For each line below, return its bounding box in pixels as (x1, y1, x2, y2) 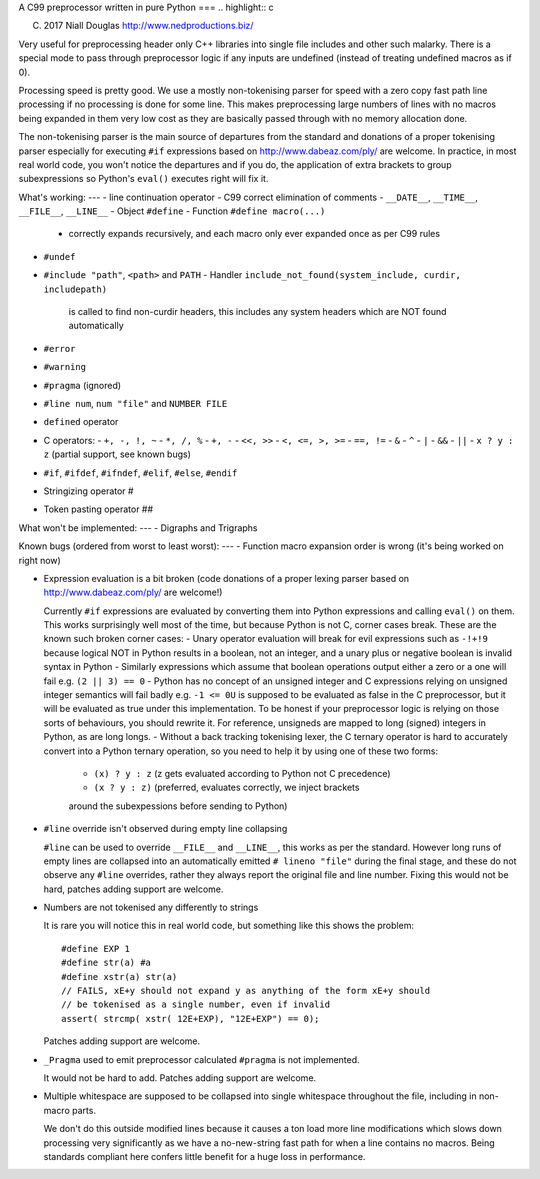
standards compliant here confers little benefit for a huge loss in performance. (43, 1150, 366, 1162)
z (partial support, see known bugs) (43, 448, 192, 460)
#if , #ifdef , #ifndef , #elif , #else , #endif (43, 466, 238, 479)
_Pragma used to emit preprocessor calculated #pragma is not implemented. (43, 1053, 360, 1065)
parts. (71, 1104, 97, 1116)
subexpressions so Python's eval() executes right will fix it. (18, 173, 269, 185)
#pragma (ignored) (43, 379, 122, 391)
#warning (43, 361, 87, 373)
